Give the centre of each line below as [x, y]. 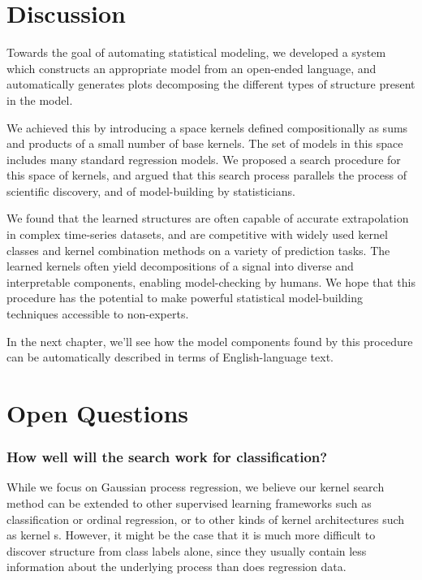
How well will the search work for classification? [167, 457]
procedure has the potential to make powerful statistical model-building [185, 298]
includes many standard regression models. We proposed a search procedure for [204, 159]
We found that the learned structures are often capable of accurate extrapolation [208, 218]
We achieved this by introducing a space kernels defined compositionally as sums [207, 127]
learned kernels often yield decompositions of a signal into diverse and [180, 266]
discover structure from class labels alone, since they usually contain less [187, 550]
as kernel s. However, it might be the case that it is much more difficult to [191, 535]
